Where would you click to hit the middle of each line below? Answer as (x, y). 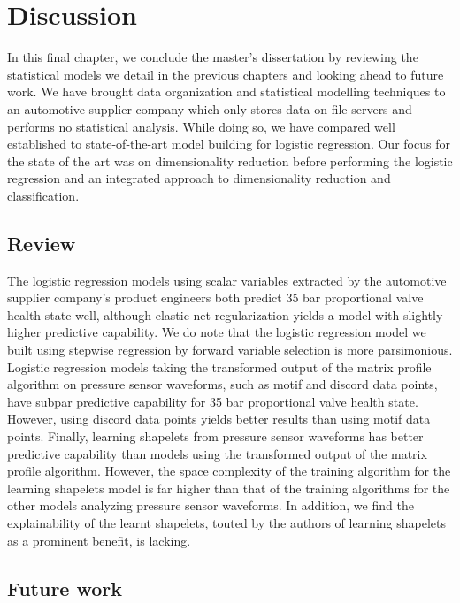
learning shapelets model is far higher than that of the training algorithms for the (229, 488)
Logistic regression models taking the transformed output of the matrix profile (219, 366)
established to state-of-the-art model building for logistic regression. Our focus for (229, 144)
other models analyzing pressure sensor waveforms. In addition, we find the (211, 505)
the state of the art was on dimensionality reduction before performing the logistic (230, 160)
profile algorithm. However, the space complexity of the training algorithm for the (229, 471)
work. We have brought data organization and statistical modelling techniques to (226, 92)
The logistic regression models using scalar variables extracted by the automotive (227, 280)
